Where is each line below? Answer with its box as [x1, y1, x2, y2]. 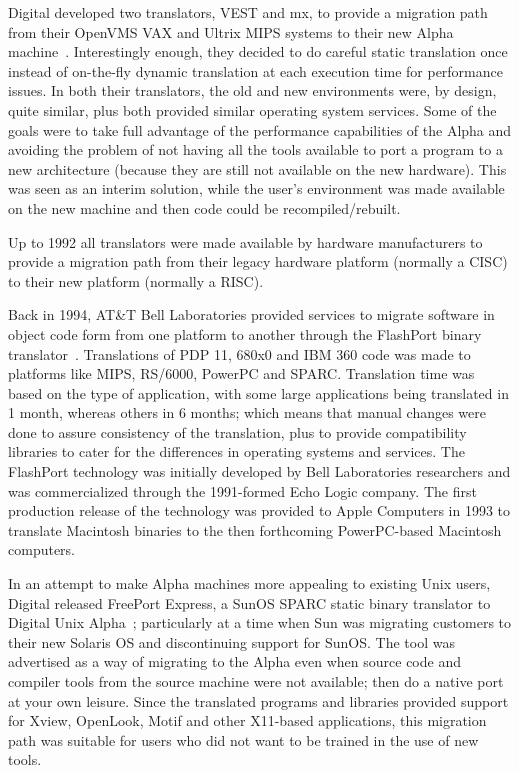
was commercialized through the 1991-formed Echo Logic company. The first [8, 480, 477, 501]
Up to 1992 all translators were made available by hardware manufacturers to [8, 231, 483, 252]
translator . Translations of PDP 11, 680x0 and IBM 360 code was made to [8, 343, 471, 364]
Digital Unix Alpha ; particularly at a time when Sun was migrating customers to [8, 612, 512, 633]
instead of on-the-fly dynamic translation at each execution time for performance [8, 60, 503, 81]
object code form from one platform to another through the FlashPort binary [8, 323, 482, 344]
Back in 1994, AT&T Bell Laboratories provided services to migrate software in [8, 304, 495, 325]
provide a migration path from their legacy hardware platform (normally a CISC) [8, 251, 508, 272]
